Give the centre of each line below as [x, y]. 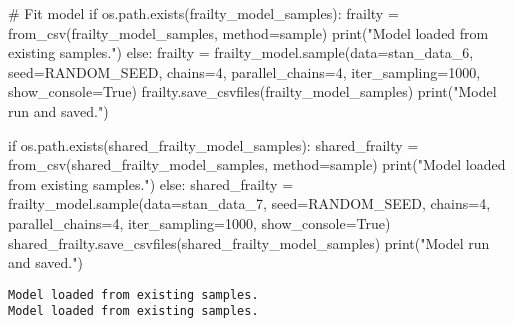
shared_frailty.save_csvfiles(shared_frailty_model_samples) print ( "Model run [249, 242]
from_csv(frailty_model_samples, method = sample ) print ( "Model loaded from [248, 32]
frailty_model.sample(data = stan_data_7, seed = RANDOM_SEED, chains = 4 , [249, 203]
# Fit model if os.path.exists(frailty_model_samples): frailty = [203, 13]
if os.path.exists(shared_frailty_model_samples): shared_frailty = [213, 144]
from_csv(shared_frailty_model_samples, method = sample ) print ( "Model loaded [257, 164]
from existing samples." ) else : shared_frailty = [151, 183]
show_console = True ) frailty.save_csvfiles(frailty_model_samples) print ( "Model [252, 91]
